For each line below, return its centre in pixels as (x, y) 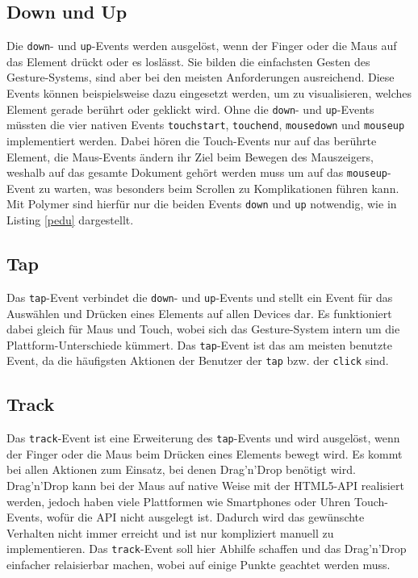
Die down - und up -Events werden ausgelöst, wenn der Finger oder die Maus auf (202, 46)
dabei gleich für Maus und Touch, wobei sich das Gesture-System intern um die (203, 329)
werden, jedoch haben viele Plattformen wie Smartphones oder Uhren (179, 501)
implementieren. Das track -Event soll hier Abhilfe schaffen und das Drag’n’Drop (207, 549)
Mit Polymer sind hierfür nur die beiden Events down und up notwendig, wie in (202, 204)
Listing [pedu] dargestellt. (70, 220)
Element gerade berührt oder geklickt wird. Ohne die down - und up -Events (190, 109)
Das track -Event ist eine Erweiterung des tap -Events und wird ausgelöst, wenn (203, 438)
